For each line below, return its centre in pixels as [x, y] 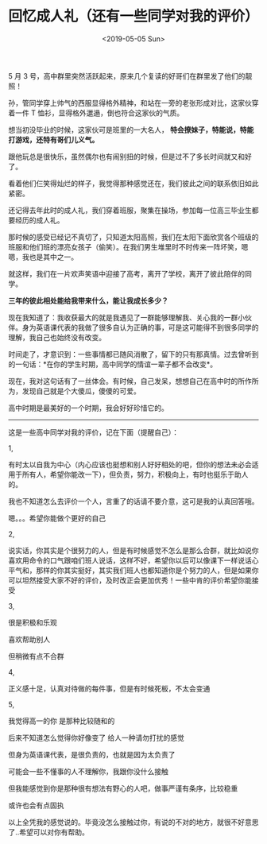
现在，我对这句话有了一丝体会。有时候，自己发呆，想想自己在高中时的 [123, 381]
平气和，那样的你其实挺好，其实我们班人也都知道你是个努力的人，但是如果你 [133, 570]
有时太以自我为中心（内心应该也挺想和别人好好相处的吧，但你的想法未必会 [130, 464]
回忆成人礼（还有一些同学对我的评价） [134, 16]
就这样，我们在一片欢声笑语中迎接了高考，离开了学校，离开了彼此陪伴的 [126, 273]
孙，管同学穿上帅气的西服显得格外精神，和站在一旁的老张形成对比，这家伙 [130, 103]
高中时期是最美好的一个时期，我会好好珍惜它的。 [88, 408]
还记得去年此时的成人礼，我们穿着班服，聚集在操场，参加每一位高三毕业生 [130, 210]
